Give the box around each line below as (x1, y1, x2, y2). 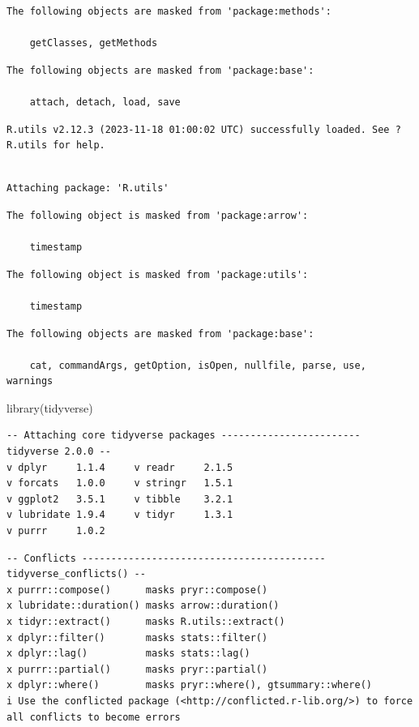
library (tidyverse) (6, 399, 93, 416)
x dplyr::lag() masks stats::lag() (6, 648, 250, 660)
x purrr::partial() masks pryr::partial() (6, 663, 268, 675)
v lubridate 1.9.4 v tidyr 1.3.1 (6, 509, 233, 521)
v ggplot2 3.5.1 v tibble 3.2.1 (6, 493, 233, 505)
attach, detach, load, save (29, 96, 181, 108)
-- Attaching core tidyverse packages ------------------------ (6, 430, 361, 442)
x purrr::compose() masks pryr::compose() (6, 584, 268, 596)
